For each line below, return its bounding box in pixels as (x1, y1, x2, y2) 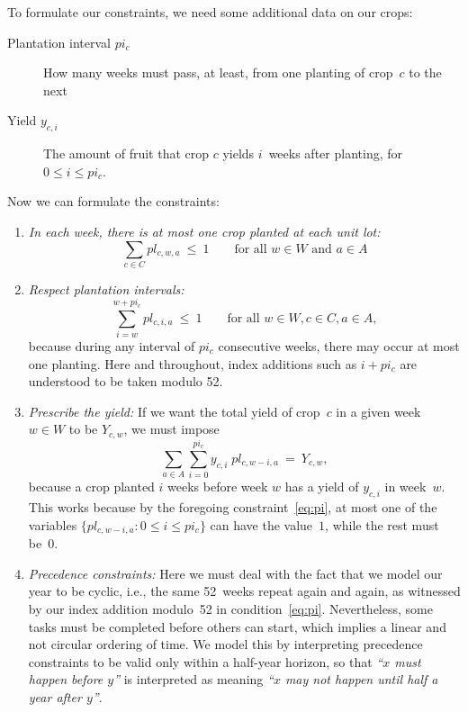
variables (28, 515, 77, 534)
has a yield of (284, 477, 359, 496)
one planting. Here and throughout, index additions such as (28, 354, 357, 373)
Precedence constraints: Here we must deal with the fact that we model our (28, 563, 443, 582)
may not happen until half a (284, 670, 438, 689)
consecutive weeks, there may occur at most (218, 337, 460, 355)
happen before (28, 670, 103, 689)
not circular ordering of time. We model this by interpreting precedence (28, 635, 423, 653)
